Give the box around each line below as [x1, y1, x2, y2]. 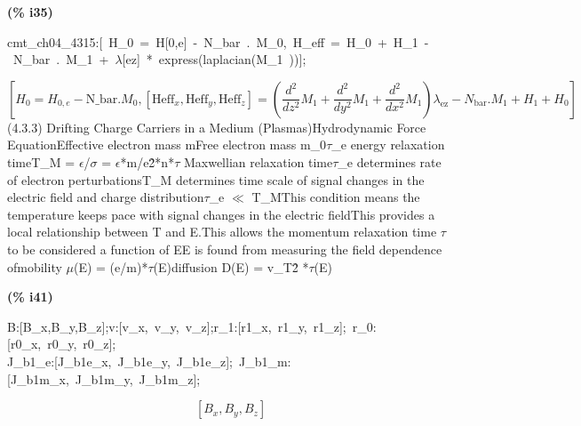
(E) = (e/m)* [73, 257, 148, 276]
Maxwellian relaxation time [183, 152, 333, 171]
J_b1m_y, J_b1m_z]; [75, 369, 201, 388]
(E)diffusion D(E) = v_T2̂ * [153, 257, 309, 276]
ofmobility [7, 257, 62, 276]
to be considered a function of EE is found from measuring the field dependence [7, 239, 442, 258]
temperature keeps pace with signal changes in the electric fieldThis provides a [7, 205, 435, 223]
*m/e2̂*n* [120, 152, 175, 171]
